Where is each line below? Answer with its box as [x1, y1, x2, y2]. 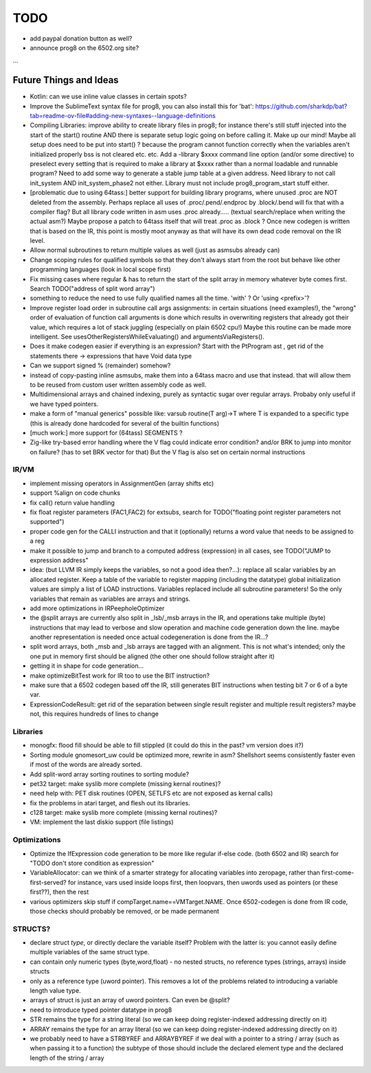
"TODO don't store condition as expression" [30, 859, 155, 867]
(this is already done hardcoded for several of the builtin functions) [30, 419, 220, 427]
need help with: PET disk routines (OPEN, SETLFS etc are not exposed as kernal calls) [30, 789, 273, 798]
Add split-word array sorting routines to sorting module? [30, 770, 189, 778]
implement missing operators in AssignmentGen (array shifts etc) [30, 479, 214, 487]
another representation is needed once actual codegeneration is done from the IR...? [30, 633, 269, 641]
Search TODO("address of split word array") [30, 285, 155, 293]
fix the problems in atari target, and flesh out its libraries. [30, 798, 190, 807]
